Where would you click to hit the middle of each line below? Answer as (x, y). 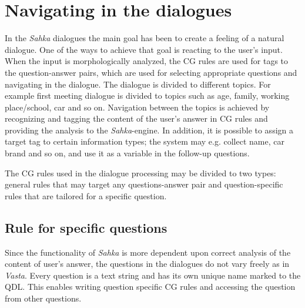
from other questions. (43, 298)
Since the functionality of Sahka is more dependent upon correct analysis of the (148, 252)
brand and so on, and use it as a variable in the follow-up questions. (127, 153)
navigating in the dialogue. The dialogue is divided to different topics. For (138, 84)
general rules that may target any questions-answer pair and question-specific (144, 184)
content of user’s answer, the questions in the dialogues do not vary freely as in (147, 264)
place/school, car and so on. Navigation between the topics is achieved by (137, 107)
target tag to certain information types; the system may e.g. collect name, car (145, 141)
